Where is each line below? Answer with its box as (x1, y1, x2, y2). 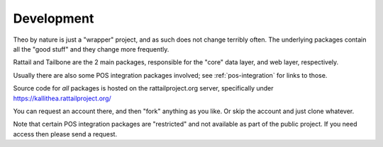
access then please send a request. (13, 129, 117, 138)
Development (13, 11, 94, 26)
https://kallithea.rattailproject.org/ (13, 94, 111, 102)
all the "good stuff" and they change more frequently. (13, 45, 170, 53)
